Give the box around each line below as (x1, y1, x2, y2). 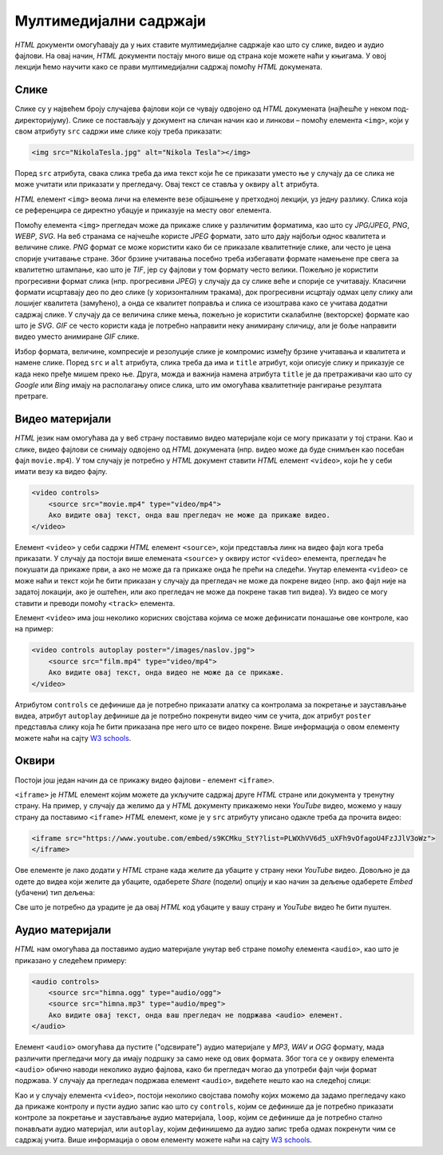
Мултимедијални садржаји (14, 12, 207, 30)
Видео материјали (14, 412, 112, 426)
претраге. (14, 392, 49, 401)
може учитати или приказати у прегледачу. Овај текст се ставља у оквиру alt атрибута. (14, 180, 319, 189)
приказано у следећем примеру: (14, 955, 127, 965)
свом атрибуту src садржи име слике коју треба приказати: (14, 126, 223, 136)
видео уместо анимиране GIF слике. (14, 332, 140, 341)
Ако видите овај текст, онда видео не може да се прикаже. (48, 668, 285, 677)
